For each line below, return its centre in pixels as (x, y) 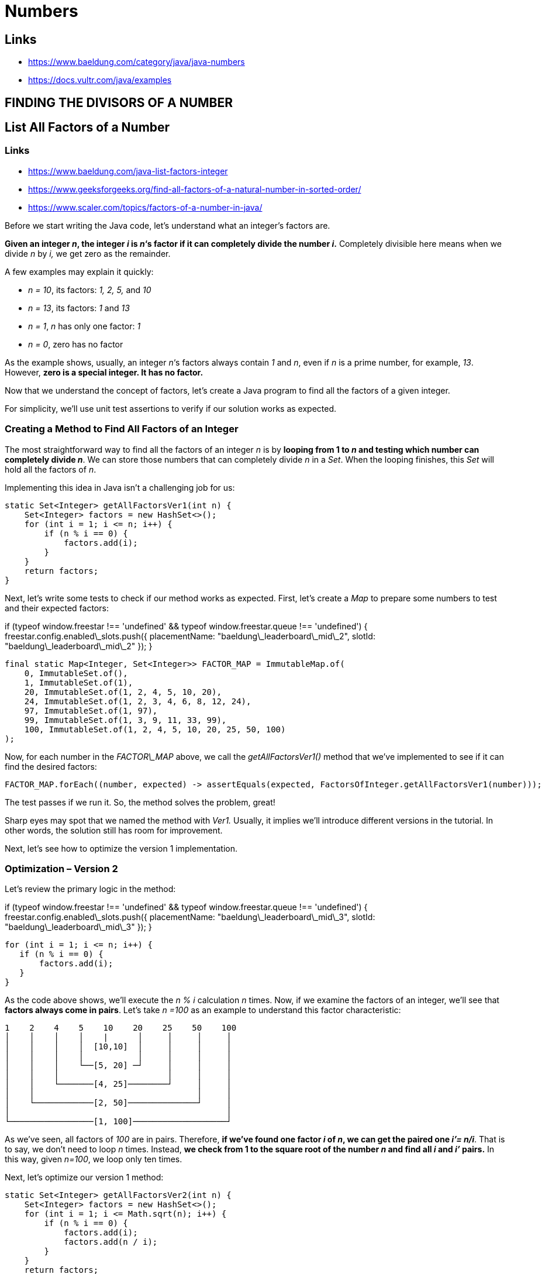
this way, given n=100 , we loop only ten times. (94, 1159)
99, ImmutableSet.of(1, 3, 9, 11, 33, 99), (125, 720)
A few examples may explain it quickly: (79, 271)
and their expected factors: (57, 608)
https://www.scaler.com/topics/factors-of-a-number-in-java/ (145, 207)
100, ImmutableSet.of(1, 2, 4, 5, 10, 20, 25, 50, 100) (155, 729)
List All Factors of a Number (87, 128)
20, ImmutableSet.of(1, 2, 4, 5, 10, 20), (123, 692)
